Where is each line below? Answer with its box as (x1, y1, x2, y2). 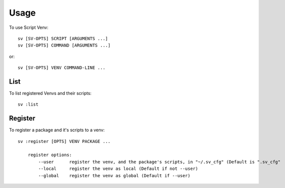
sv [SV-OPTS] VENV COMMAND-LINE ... (18, 65, 106, 70)
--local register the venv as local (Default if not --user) (38, 166, 198, 171)
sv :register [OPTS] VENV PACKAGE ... (18, 139, 111, 144)
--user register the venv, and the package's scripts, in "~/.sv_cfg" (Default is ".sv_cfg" (38, 159, 281, 164)
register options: (27, 152, 72, 158)
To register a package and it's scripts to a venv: (9, 127, 105, 133)
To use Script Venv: (9, 24, 48, 30)
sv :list (18, 102, 39, 107)
